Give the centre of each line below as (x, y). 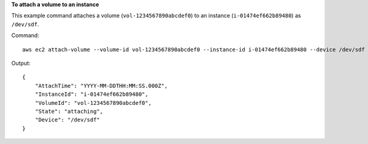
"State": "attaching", (69, 111)
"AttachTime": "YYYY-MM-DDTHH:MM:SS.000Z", (101, 86)
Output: (21, 63)
